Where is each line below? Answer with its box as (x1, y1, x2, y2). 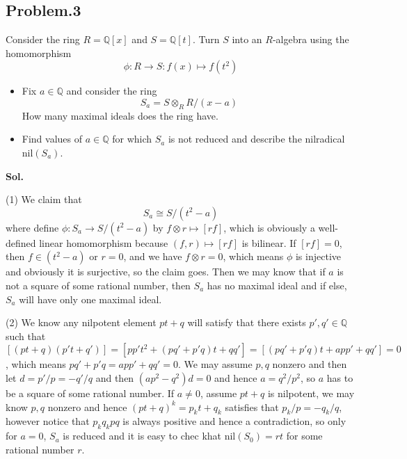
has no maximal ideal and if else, (207, 277, 347, 292)
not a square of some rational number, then (6, 277, 191, 292)
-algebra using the (272, 32, 349, 47)
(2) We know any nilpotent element (6, 315, 157, 330)
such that (6, 328, 46, 343)
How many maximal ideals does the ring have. (22, 108, 218, 122)
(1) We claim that (6, 192, 82, 207)
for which (112, 131, 152, 146)
